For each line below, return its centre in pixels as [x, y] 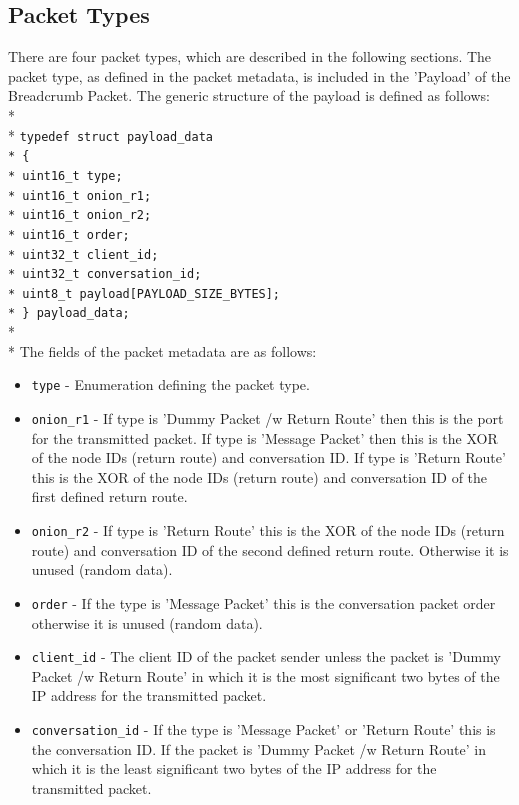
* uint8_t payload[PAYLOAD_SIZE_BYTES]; [144, 293]
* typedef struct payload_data [110, 134]
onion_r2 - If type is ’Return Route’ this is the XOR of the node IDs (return [268, 530]
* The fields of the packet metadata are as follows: [162, 350]
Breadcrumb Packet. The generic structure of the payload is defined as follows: [249, 95]
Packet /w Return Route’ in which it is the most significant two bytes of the [265, 675]
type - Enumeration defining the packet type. [170, 384]
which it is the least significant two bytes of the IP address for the [234, 768]
